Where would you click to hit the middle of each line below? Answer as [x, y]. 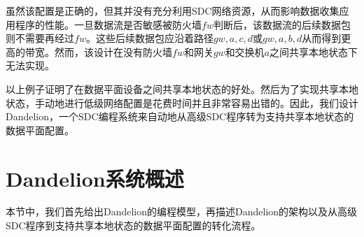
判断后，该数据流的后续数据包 [282, 24]
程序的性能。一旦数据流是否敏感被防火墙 [108, 24]
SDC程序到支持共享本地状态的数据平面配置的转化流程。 [133, 225]
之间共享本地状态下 [314, 51]
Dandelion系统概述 [95, 178]
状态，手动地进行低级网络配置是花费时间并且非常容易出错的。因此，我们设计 [182, 102]
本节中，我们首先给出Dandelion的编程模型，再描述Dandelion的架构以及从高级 [182, 211]
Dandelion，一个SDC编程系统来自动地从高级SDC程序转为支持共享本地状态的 [180, 116]
